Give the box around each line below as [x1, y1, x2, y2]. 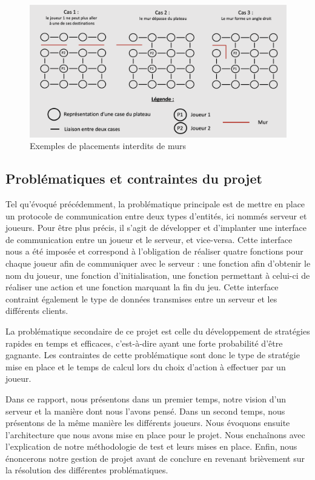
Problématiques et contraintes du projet [5, 169, 262, 188]
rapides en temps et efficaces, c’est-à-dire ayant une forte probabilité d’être [5, 336, 283, 349]
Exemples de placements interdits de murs [30, 139, 186, 152]
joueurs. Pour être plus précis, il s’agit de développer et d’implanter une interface [5, 221, 307, 234]
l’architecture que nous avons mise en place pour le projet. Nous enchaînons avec [5, 428, 305, 441]
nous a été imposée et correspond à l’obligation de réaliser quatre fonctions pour [5, 245, 303, 258]
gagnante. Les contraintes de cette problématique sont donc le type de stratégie [5, 348, 300, 361]
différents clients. [5, 304, 68, 317]
